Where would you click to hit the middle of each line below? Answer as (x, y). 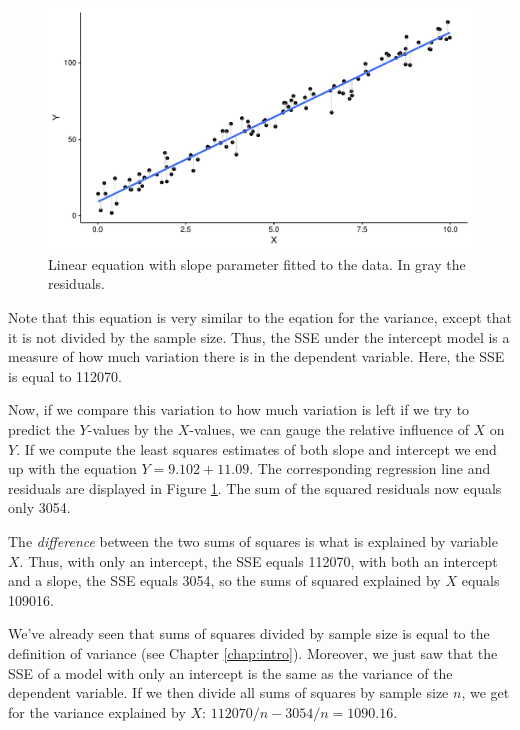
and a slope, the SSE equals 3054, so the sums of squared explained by (224, 580)
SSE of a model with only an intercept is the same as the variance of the (230, 672)
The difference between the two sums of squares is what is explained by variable (253, 540)
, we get (485, 692)
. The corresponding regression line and (370, 468)
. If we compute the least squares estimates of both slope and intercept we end (256, 448)
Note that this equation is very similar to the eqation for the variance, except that (260, 317)
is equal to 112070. (65, 375)
